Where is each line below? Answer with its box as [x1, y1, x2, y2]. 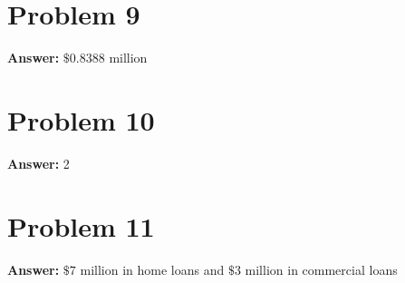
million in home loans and [80, 259, 225, 278]
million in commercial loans [245, 259, 398, 278]
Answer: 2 [7, 153, 70, 172]
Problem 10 [7, 101, 155, 138]
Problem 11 [7, 207, 155, 244]
